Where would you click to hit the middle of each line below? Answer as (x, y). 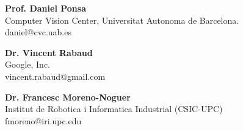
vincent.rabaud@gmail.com (55, 76)
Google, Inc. (27, 64)
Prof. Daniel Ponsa (45, 8)
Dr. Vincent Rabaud (49, 52)
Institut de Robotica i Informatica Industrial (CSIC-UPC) (114, 109)
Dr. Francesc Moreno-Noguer (68, 97)
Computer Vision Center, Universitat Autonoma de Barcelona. (122, 20)
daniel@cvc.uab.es (38, 32)
